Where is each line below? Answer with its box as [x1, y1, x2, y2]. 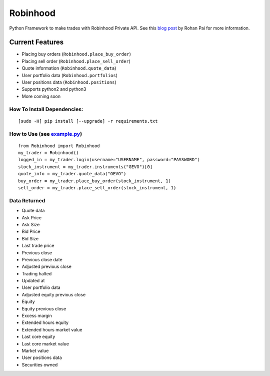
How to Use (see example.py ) [9, 130, 82, 137]
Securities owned [21, 361, 58, 367]
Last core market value [21, 340, 69, 346]
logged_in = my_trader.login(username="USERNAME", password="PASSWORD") [18, 157, 200, 163]
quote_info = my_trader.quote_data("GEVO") [18, 171, 126, 177]
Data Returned [9, 197, 45, 204]
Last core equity [21, 333, 55, 340]
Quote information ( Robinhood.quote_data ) [21, 65, 116, 71]
